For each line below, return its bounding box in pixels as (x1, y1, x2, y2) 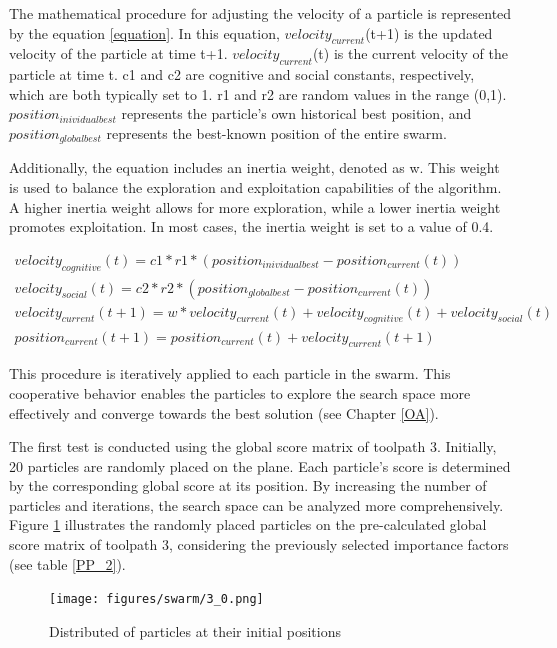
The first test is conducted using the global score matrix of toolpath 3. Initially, (9, 436, 497, 457)
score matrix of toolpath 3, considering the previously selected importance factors (9, 534, 509, 555)
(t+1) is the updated (365, 22, 493, 43)
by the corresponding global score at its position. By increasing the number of (9, 475, 487, 496)
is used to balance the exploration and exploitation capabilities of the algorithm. (9, 177, 502, 198)
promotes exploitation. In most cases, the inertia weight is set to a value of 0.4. (9, 216, 494, 237)
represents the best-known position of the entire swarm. (106, 122, 447, 143)
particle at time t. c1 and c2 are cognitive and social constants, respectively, (9, 64, 475, 85)
